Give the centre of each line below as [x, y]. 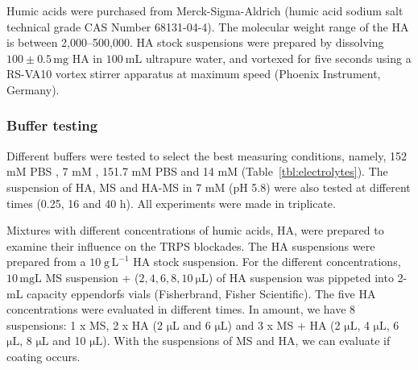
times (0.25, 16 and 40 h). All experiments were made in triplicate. [171, 203]
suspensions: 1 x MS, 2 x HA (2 [85, 324]
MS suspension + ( [92, 277]
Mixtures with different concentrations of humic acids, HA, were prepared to [195, 230]
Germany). [33, 89]
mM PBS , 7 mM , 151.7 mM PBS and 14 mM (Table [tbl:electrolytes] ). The [197, 171]
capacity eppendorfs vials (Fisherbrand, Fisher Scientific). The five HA [201, 293]
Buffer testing [52, 125]
